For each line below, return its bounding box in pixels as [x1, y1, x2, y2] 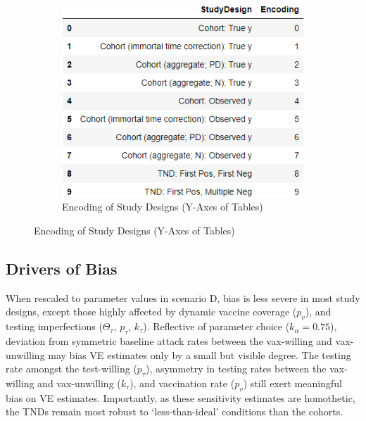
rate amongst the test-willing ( [6, 361, 137, 376]
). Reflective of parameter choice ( [143, 319, 290, 334]
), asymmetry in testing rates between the [145, 361, 327, 376]
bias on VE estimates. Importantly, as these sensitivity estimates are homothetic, [6, 390, 355, 405]
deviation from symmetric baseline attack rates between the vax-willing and [6, 333, 332, 348]
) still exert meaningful [243, 375, 342, 390]
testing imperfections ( [6, 319, 103, 334]
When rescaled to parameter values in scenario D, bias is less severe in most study [6, 290, 360, 305]
